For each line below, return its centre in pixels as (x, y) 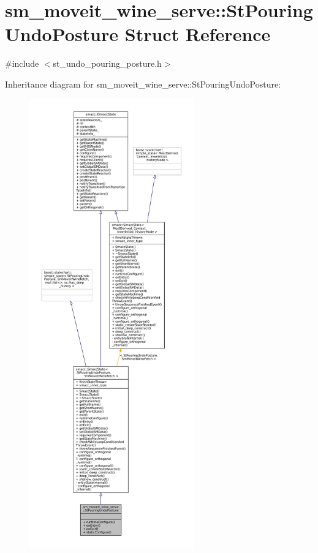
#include (22, 63)
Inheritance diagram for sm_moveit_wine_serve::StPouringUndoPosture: (143, 84)
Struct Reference (198, 34)
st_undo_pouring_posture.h (107, 63)
